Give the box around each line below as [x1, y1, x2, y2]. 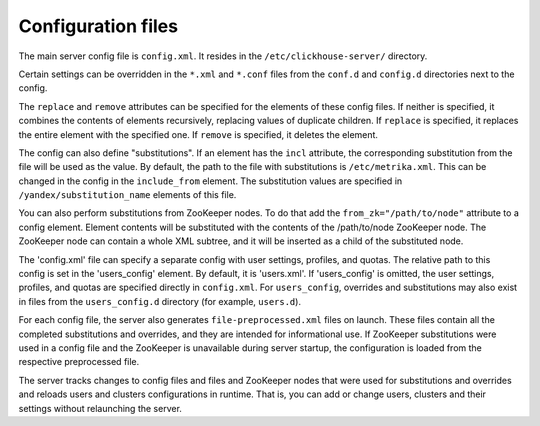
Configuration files [18, 15, 179, 37]
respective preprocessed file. [18, 356, 140, 368]
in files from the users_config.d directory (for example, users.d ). [18, 295, 302, 307]
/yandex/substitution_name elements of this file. [18, 189, 237, 201]
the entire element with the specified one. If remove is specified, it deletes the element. [18, 128, 379, 140]
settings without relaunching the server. [18, 402, 182, 414]
